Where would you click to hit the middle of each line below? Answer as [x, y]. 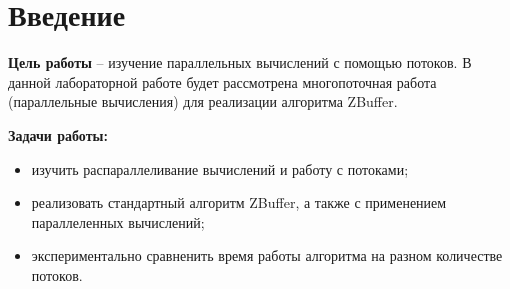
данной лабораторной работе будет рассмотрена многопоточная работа [222, 81]
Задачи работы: [58, 134]
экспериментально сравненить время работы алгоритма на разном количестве [267, 255]
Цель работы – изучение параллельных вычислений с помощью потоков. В [240, 62]
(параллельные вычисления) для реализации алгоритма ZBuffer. [203, 101]
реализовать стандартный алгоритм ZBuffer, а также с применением [239, 202]
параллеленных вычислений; [118, 221]
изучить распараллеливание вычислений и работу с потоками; [220, 168]
